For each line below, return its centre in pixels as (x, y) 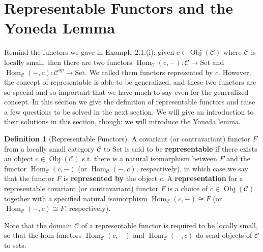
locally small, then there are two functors (68, 62)
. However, (235, 72)
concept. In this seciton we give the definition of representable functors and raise (130, 102)
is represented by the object (110, 178)
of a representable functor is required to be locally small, (169, 225)
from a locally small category (49, 148)
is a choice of (188, 188)
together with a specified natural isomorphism (76, 198)
